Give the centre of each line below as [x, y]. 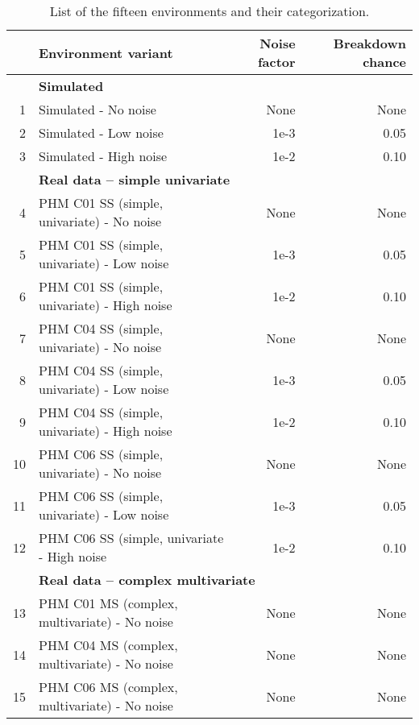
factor [276, 62]
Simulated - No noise [97, 109]
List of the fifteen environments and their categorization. [209, 11]
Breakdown [369, 43]
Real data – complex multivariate [147, 580]
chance [384, 62]
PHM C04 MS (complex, [108, 645]
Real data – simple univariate [135, 179]
